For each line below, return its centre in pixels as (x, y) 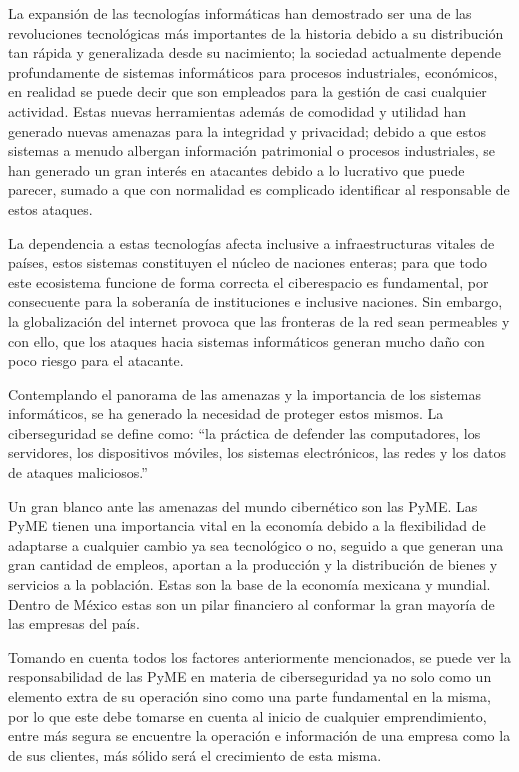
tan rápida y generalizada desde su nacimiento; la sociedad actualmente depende (255, 52)
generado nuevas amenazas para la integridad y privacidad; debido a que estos (247, 130)
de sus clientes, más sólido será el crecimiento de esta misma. (195, 754)
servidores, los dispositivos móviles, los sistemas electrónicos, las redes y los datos (257, 452)
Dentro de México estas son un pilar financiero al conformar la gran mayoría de (251, 603)
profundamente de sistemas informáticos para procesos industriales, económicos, (253, 71)
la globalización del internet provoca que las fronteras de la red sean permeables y (259, 320)
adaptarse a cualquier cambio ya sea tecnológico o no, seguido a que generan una (256, 544)
